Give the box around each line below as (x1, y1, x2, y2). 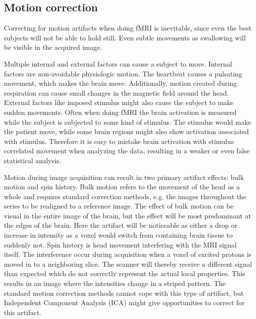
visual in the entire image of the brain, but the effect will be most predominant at (4, 210, 251, 220)
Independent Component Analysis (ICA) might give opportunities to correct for (4, 297, 245, 308)
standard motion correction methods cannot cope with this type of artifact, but (4, 287, 244, 298)
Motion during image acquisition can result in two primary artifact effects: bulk (4, 172, 244, 182)
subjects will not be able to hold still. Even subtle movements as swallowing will (4, 32, 246, 42)
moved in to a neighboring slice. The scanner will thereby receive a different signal (4, 258, 252, 269)
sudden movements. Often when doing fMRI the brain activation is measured (4, 106, 237, 117)
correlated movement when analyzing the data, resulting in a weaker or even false (4, 145, 250, 156)
